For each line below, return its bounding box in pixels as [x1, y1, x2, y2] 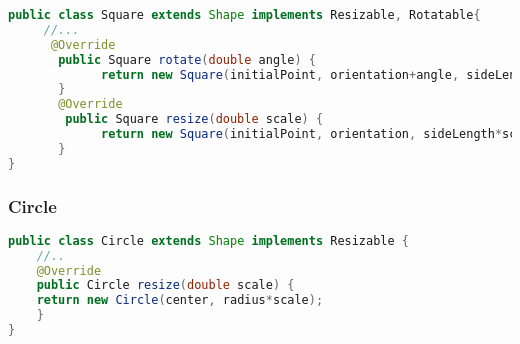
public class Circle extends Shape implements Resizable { [8, 233, 409, 248]
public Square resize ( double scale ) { [65, 112, 324, 127]
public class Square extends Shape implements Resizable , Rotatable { [8, 8, 481, 22]
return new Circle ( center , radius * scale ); [36, 293, 324, 308]
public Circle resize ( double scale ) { [36, 278, 295, 293]
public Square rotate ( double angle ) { [58, 52, 316, 67]
